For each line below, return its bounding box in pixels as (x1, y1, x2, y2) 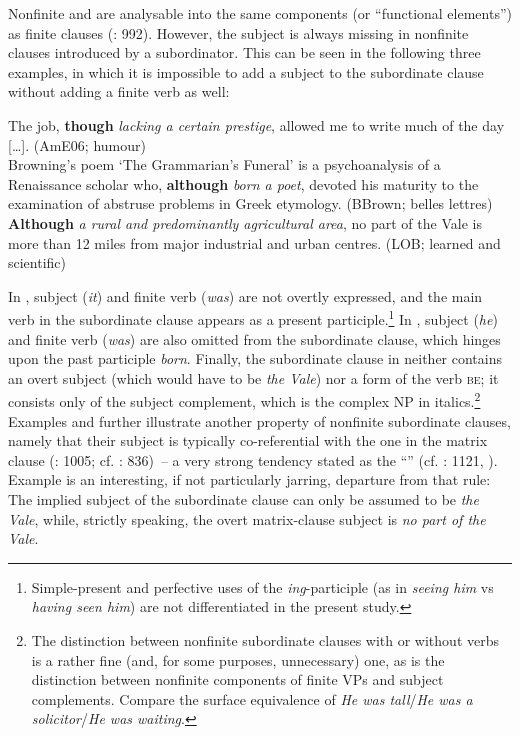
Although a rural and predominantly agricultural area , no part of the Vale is (8, 212, 482, 233)
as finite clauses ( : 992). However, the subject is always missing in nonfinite (8, 22, 469, 43)
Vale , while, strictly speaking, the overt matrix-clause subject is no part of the (8, 508, 486, 529)
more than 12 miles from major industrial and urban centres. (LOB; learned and (8, 232, 501, 253)
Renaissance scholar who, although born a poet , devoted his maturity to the (8, 173, 479, 194)
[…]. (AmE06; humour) (8, 134, 146, 155)
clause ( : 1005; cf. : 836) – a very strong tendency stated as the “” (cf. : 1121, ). (8, 449, 498, 470)
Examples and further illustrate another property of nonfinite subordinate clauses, (8, 410, 511, 431)
